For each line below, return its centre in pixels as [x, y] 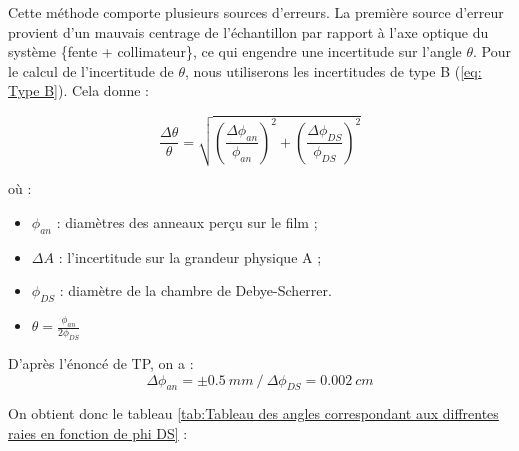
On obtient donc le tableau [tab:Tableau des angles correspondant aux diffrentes [253, 413]
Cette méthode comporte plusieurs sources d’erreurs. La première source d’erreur [256, 12]
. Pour [492, 51]
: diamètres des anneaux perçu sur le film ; [187, 221]
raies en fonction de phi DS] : [98, 432]
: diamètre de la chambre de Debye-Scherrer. [195, 290]
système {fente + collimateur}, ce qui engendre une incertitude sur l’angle [235, 51]
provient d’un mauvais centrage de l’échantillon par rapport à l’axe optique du [248, 31]
